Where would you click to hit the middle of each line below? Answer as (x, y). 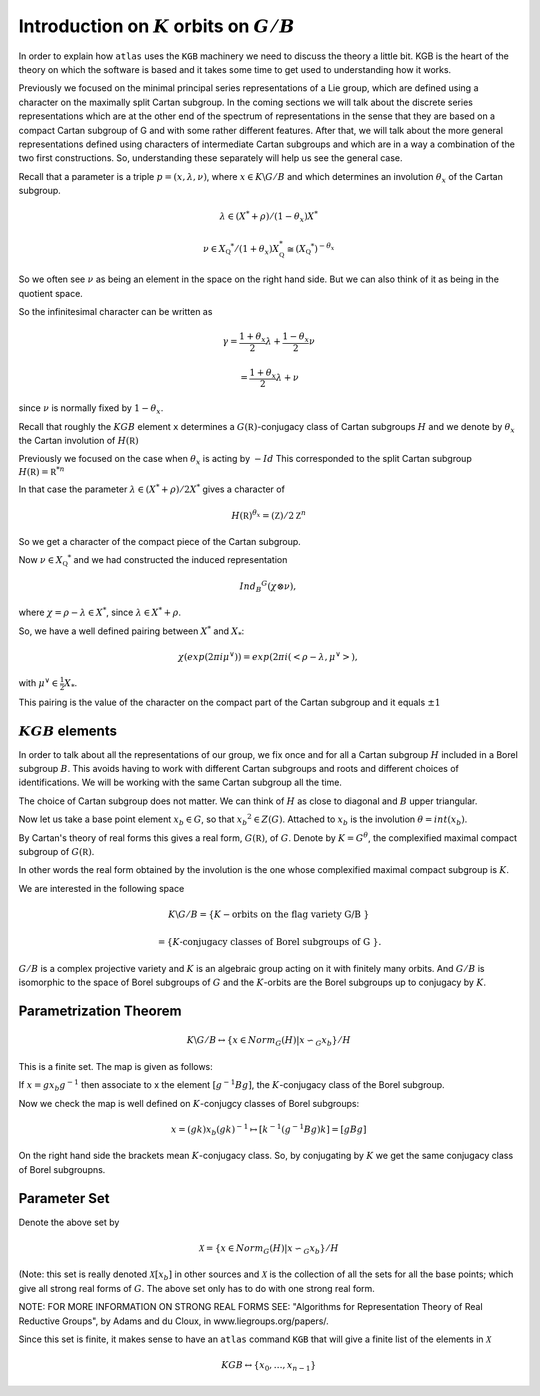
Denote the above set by (69, 1222)
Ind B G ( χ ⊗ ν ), (268, 586)
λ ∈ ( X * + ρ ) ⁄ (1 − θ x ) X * (269, 217)
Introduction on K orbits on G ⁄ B (157, 26)
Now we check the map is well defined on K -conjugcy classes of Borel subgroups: (189, 1103)
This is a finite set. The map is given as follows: (116, 1066)
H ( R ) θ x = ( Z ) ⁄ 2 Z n (269, 514)
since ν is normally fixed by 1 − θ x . (91, 409)
